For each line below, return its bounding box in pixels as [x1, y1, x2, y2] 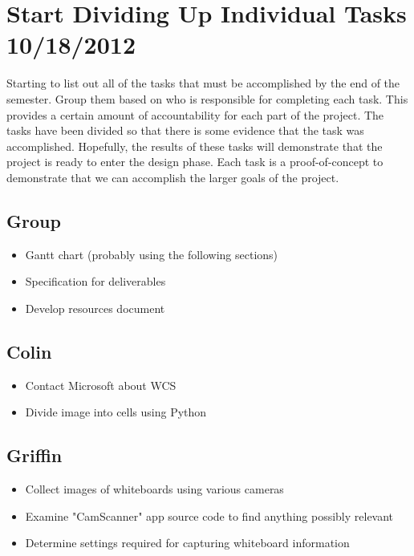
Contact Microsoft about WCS [25, 376, 177, 393]
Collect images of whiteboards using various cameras [25, 481, 284, 497]
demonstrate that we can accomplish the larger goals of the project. [6, 168, 339, 185]
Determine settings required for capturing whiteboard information [25, 534, 350, 551]
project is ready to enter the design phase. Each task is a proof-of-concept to [6, 153, 384, 170]
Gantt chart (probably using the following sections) [25, 246, 278, 262]
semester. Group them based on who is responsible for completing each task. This [6, 90, 408, 107]
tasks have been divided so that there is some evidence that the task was [6, 122, 364, 139]
